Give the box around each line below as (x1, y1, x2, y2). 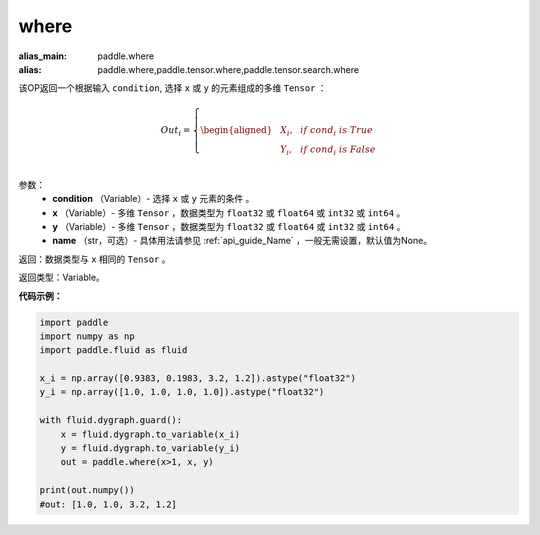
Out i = (160, 124, 191, 138)
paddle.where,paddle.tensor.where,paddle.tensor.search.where (97, 63, 360, 75)
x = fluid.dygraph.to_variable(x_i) (60, 428, 240, 440)
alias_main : (18, 50, 67, 62)
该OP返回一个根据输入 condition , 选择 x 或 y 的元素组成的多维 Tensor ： (18, 82, 327, 94)
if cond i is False (300, 144, 377, 158)
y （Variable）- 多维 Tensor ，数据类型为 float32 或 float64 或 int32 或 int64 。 (52, 220, 406, 232)
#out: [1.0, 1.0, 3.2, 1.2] (39, 498, 177, 510)
